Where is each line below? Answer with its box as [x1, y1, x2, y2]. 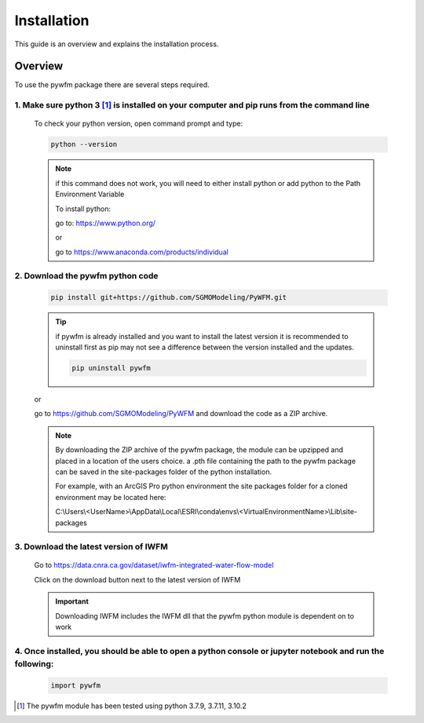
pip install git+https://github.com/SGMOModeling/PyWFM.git [50, 293, 287, 302]
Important [55, 597, 90, 606]
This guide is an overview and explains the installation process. [14, 39, 219, 49]
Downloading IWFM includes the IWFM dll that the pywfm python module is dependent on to [55, 611, 355, 620]
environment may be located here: [55, 492, 166, 502]
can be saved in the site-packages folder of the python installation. [55, 467, 272, 477]
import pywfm [50, 681, 101, 690]
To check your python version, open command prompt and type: [34, 119, 243, 129]
